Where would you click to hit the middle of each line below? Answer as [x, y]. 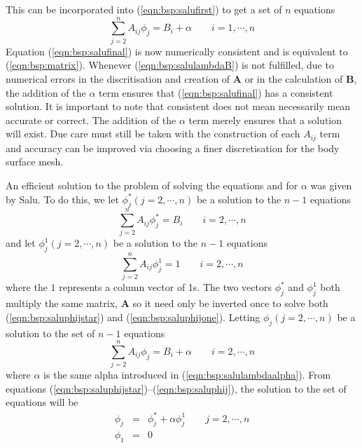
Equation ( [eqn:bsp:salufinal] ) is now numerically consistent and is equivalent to [177, 51]
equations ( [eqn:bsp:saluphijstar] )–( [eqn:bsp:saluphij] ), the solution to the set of [176, 388]
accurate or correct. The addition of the [91, 120]
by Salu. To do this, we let [62, 199]
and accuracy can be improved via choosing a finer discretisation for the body [173, 148]
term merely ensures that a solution [265, 120]
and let [21, 243]
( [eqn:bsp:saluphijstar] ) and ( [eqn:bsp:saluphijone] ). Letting [133, 317]
